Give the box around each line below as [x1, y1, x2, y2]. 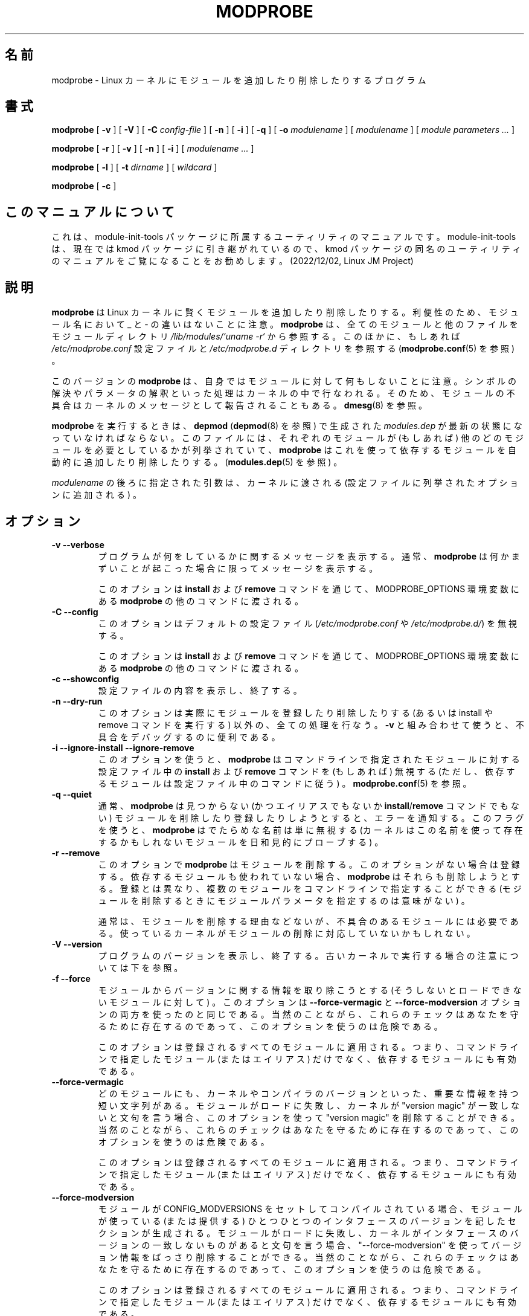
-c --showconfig [51, 673, 120, 684]
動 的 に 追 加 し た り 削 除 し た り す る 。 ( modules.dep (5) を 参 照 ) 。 [51, 457, 342, 468]
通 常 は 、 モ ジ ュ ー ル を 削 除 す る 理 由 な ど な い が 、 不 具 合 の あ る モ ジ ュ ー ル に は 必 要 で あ [98, 915, 519, 926]
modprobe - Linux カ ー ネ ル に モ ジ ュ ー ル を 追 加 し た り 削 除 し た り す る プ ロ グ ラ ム [51, 74, 426, 85]
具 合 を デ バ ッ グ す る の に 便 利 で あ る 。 [98, 731, 280, 742]
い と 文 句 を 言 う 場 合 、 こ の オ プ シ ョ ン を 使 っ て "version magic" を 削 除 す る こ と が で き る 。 [98, 1112, 520, 1123]
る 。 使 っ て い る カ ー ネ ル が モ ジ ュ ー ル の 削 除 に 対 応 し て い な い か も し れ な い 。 [98, 927, 475, 938]
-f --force [51, 973, 91, 984]
